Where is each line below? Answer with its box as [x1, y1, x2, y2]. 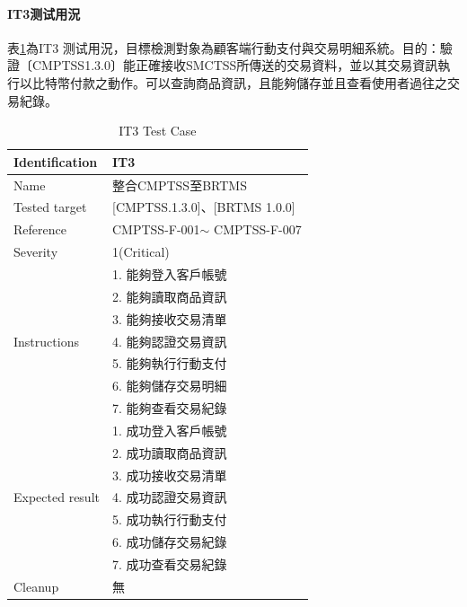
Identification [13, 152, 98, 171]
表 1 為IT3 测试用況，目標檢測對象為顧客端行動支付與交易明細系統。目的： [7, 38, 440, 57]
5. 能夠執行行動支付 [111, 354, 227, 373]
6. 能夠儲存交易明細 [111, 376, 227, 395]
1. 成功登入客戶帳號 [111, 420, 227, 439]
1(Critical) [111, 242, 170, 261]
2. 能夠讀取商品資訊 [111, 286, 227, 305]
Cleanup [13, 576, 59, 595]
